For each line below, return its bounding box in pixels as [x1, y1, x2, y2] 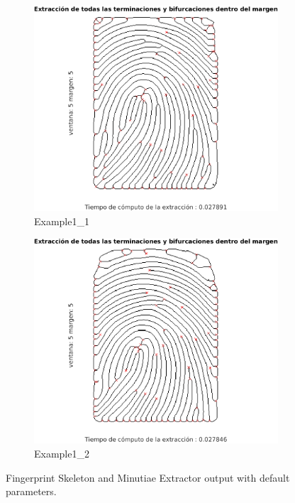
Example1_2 [34, 445, 89, 460]
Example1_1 [34, 213, 89, 228]
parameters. [6, 484, 57, 499]
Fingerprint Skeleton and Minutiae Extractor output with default [6, 470, 290, 485]
